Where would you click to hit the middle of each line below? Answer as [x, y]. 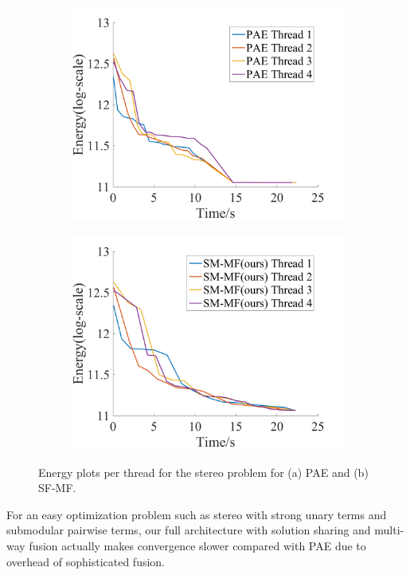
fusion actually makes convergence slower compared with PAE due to [197, 546]
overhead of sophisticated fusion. [86, 561]
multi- [389, 530]
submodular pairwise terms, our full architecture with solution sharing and [189, 530]
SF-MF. [57, 488]
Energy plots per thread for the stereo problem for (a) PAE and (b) [203, 472]
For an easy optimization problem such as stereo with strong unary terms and [197, 514]
